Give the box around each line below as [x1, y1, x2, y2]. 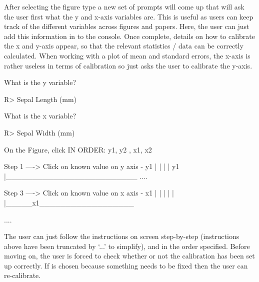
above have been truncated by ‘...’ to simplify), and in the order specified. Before [4, 240, 250, 251]
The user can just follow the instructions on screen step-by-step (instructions [4, 231, 239, 241]
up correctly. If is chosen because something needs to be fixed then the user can [4, 260, 248, 270]
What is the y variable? [4, 77, 76, 87]
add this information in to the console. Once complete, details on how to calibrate [4, 30, 255, 41]
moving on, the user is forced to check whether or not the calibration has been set [4, 250, 255, 261]
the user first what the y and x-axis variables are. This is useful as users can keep [4, 11, 253, 21]
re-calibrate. [4, 270, 41, 280]
